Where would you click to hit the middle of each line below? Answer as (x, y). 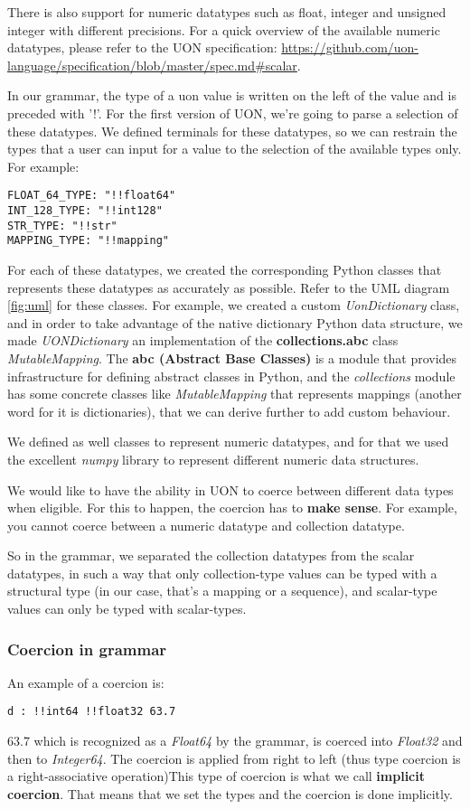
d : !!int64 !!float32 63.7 (92, 712)
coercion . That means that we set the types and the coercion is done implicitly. (230, 793)
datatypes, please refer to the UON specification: (142, 47)
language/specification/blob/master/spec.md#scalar (152, 65)
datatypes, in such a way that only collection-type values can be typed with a (222, 573)
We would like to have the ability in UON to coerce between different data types (230, 489)
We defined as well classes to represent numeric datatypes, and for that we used (228, 442)
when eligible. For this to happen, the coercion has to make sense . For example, (232, 508)
